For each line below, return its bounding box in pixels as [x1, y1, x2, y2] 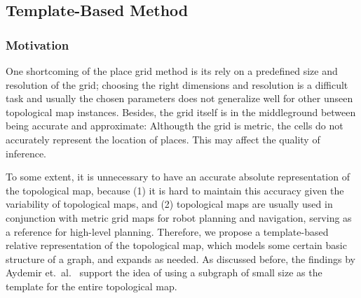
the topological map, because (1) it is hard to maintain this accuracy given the [6, 183, 344, 197]
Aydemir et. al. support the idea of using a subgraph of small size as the [6, 265, 322, 280]
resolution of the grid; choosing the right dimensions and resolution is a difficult [6, 77, 348, 92]
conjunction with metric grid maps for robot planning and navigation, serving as [6, 210, 352, 225]
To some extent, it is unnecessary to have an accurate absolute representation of [6, 169, 350, 184]
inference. [6, 146, 46, 160]
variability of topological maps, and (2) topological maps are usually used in [6, 197, 333, 211]
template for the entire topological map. [6, 278, 177, 293]
